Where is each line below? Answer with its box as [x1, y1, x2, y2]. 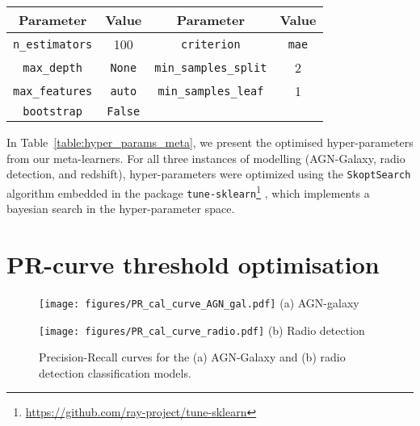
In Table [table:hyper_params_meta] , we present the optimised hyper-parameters [6, 134, 414, 150]
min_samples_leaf [157, 84, 264, 98]
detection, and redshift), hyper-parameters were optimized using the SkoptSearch [6, 165, 411, 182]
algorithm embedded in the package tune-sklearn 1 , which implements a [6, 182, 370, 201]
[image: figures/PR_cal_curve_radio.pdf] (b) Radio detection [39, 321, 365, 338]
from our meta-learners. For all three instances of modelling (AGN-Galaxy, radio [6, 149, 405, 166]
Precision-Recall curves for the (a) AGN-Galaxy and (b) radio [39, 349, 346, 365]
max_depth [23, 61, 82, 74]
